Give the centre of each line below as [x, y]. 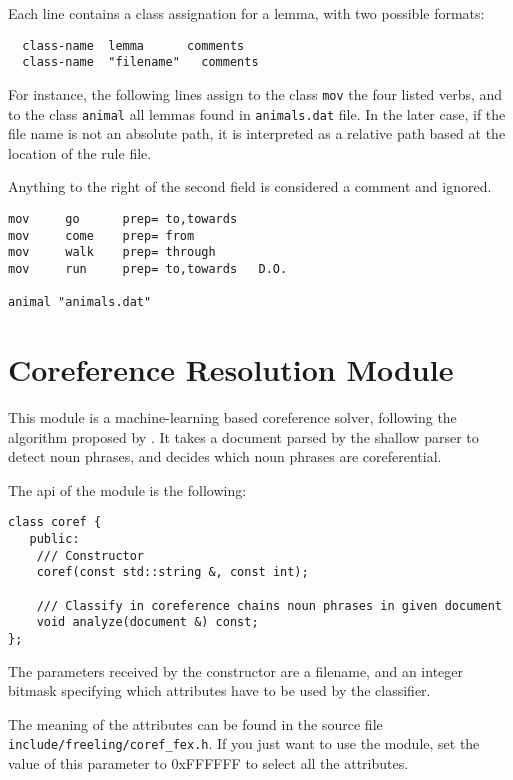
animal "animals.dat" [80, 302]
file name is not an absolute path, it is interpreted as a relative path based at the [257, 133]
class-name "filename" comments [140, 62]
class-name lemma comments [133, 45]
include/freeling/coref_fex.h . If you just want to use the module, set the [244, 743]
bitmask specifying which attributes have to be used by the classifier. [219, 690]
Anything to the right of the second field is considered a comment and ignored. [250, 186]
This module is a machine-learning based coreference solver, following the [232, 417]
